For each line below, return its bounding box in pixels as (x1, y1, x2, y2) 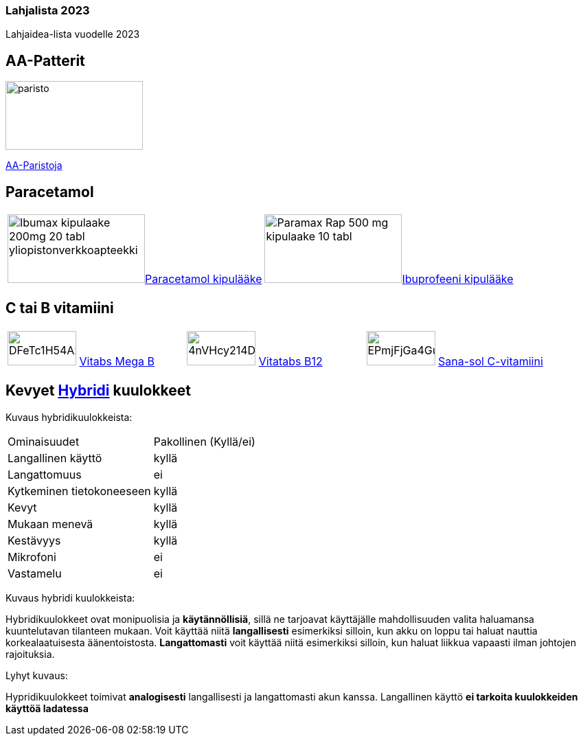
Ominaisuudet (8, 434, 80, 448)
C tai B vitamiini (5, 299, 114, 317)
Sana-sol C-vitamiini (438, 354, 543, 368)
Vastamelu (8, 566, 62, 580)
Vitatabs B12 (258, 354, 323, 368)
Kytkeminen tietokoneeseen (8, 483, 151, 498)
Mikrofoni (8, 549, 56, 564)
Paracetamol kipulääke (145, 272, 262, 286)
